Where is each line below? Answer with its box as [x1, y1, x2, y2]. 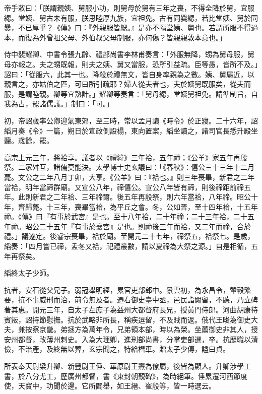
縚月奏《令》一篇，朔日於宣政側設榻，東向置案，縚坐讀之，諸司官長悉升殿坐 [4, 125, 258, 136]
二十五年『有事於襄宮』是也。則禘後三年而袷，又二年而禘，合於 [39, 221, 251, 231]
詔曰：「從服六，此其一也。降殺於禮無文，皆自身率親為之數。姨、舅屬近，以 [4, 69, 254, 79]
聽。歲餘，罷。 [4, 135, 53, 146]
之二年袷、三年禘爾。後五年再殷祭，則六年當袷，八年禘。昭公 [46, 191, 251, 202]
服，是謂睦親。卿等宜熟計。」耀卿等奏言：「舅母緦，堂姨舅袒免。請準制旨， [4, 88, 251, 99]
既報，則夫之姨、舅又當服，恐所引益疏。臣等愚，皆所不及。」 [60, 58, 258, 69]
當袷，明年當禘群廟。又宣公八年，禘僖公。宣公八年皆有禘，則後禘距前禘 [4, 181, 244, 192]
